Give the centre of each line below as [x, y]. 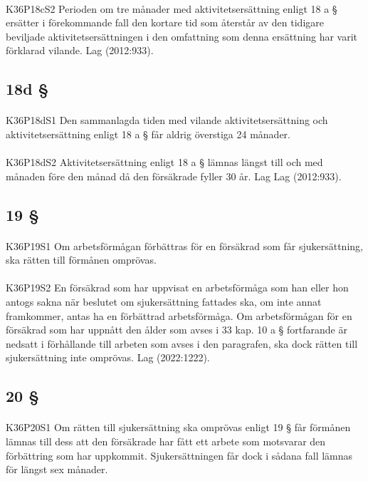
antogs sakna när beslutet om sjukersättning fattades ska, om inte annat [164, 302]
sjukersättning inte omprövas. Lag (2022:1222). [108, 357]
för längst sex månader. [57, 469]
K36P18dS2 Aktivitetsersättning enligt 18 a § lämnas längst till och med [164, 162]
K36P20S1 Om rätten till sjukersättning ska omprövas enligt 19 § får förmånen [178, 427]
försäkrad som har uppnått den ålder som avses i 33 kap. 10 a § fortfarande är [177, 330]
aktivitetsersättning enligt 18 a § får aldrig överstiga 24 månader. [148, 134]
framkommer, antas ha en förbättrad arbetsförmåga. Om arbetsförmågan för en [179, 315]
